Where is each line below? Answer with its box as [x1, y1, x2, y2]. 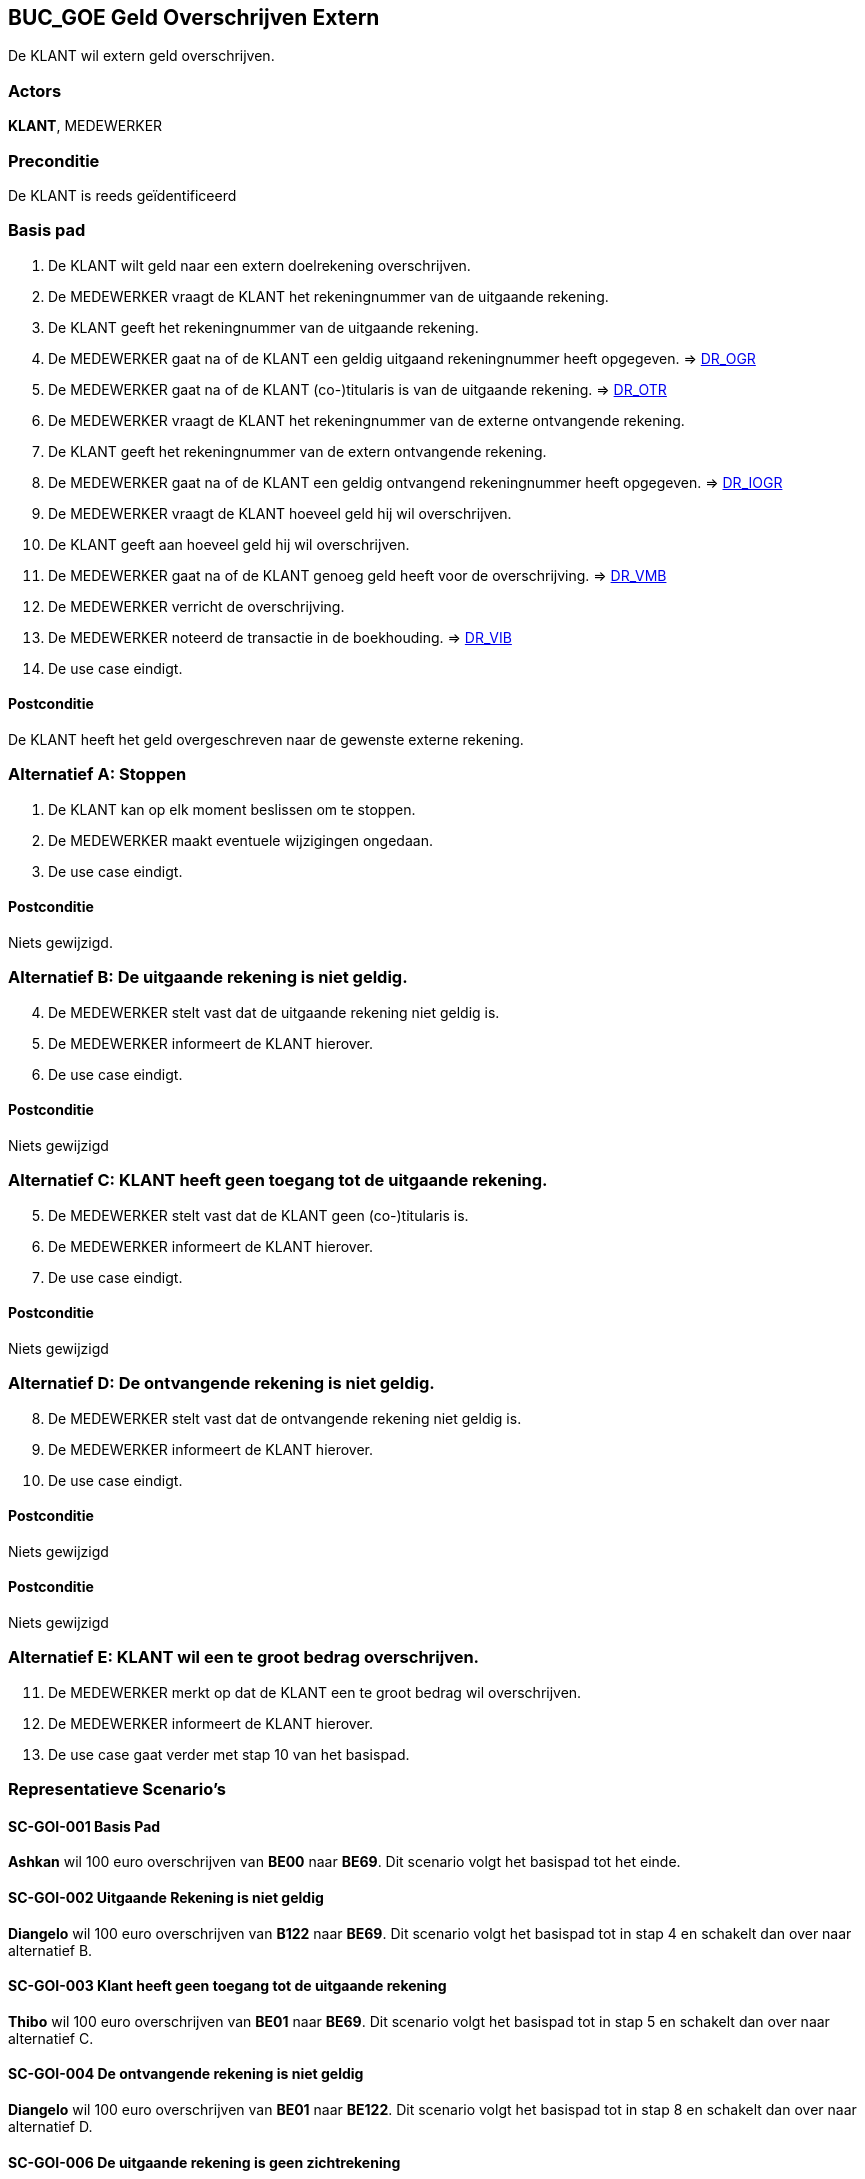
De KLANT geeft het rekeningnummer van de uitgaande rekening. [48, 318, 479, 336]
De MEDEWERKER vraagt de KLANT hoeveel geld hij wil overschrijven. [48, 504, 512, 522]
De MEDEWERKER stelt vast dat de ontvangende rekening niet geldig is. [48, 1409, 522, 1427]
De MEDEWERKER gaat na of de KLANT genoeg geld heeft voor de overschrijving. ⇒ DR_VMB [48, 566, 667, 584]
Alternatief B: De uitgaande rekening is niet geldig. [8, 967, 408, 988]
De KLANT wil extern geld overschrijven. [8, 47, 275, 65]
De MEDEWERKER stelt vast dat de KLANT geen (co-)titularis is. [48, 1206, 469, 1224]
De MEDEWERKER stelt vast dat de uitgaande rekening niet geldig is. [48, 1003, 500, 1021]
